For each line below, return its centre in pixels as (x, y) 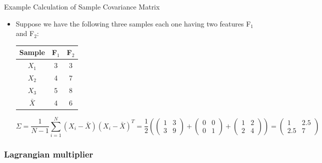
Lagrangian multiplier (49, 154)
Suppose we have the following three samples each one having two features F (133, 23)
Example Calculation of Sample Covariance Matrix (82, 6)
